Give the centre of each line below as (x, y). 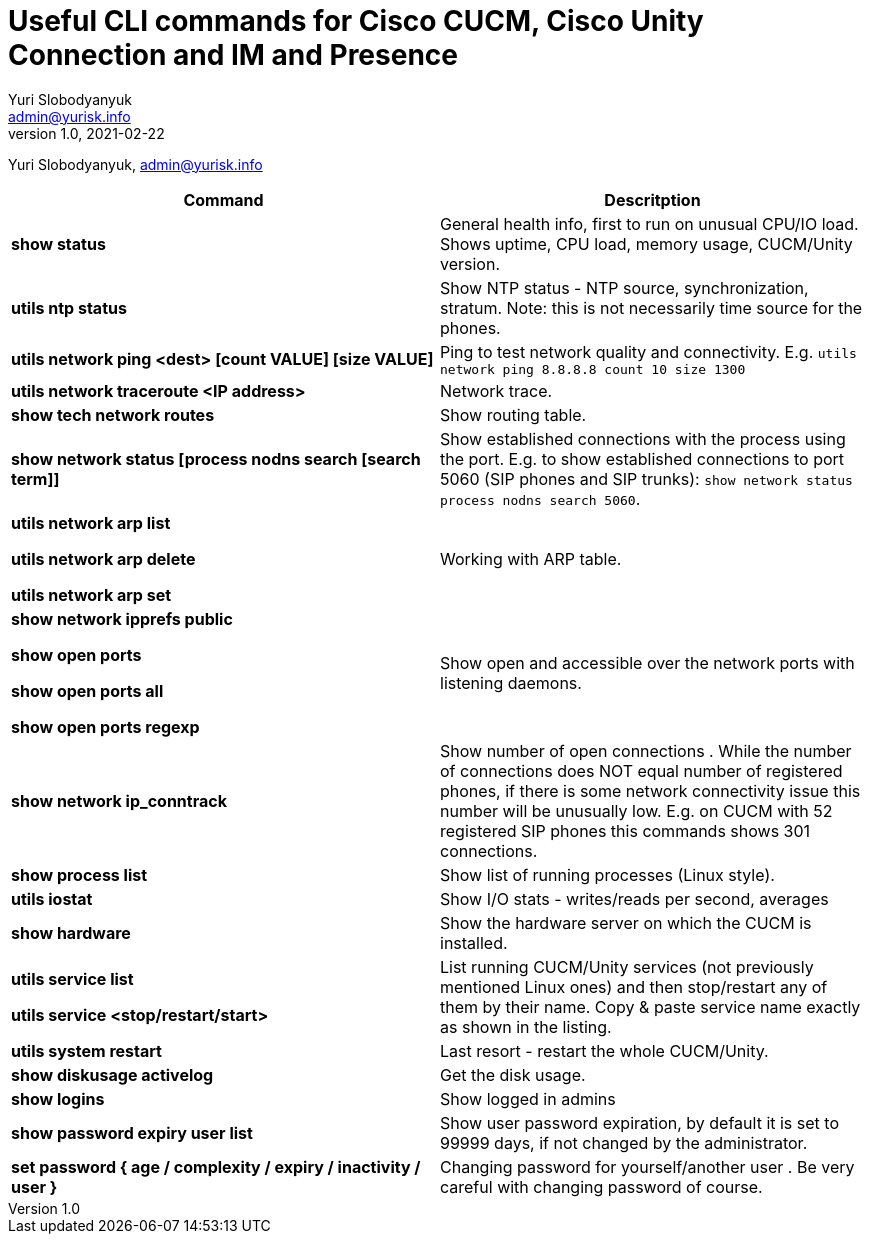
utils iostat (52, 898)
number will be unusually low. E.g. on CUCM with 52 (636, 810)
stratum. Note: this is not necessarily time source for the (651, 307)
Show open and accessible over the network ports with (647, 662)
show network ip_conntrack (119, 800)
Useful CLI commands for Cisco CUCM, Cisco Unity (356, 21)
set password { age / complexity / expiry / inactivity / (216, 1166)
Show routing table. (513, 414)
